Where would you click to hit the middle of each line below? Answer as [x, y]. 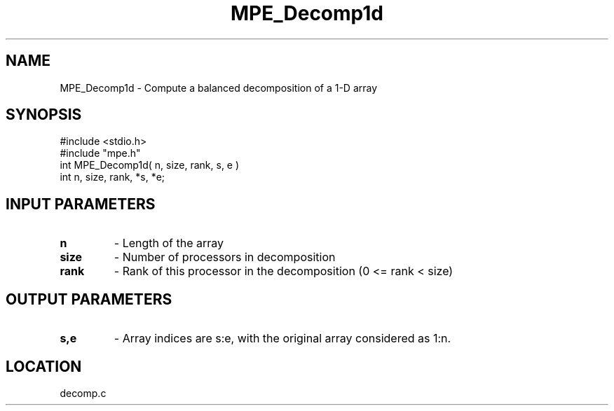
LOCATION [44, 366]
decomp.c [83, 393]
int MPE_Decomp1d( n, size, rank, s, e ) [150, 165]
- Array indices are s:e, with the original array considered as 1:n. [282, 339]
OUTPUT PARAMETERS [89, 299]
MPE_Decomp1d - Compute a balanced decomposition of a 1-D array [219, 88]
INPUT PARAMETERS [81, 204]
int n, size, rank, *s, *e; [112, 177]
